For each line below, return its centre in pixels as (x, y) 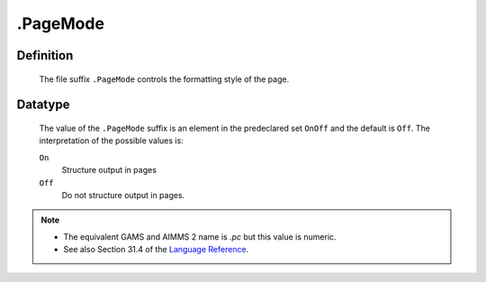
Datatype (43, 105)
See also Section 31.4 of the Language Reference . (156, 250)
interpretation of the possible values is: (111, 141)
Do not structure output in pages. (123, 195)
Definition (45, 55)
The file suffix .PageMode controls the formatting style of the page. (164, 79)
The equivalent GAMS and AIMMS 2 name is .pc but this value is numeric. (200, 237)
